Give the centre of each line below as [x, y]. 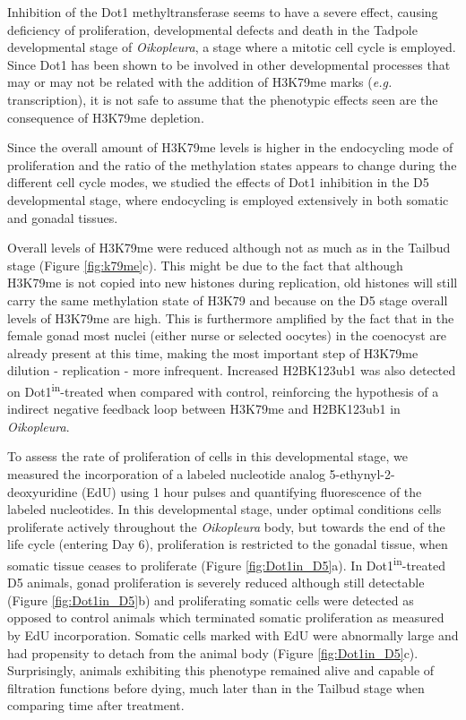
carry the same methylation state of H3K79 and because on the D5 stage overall [228, 300]
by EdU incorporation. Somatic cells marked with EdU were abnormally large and [233, 634]
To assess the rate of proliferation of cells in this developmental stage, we [208, 456]
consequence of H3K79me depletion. [106, 117]
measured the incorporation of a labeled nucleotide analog [166, 473]
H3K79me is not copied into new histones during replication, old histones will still [233, 283]
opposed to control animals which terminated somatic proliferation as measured [226, 617]
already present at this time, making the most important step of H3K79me [213, 352]
